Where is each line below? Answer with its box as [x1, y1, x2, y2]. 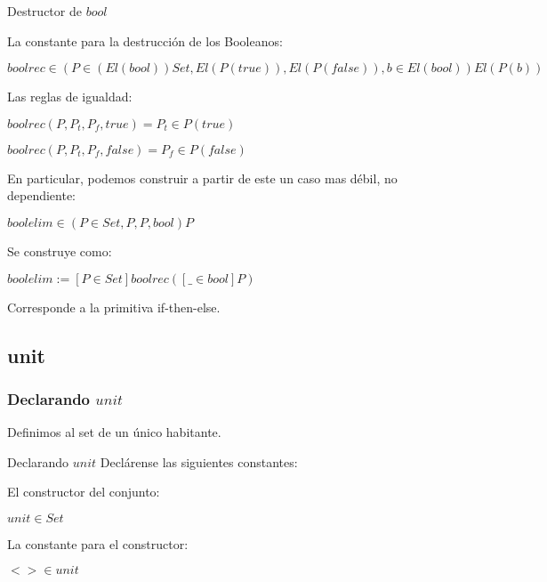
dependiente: [7, 186, 76, 205]
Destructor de [7, 2, 82, 20]
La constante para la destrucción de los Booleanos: [7, 31, 283, 50]
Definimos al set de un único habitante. [7, 423, 221, 441]
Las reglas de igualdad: [7, 87, 133, 106]
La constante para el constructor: [7, 534, 189, 553]
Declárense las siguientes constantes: [100, 452, 298, 471]
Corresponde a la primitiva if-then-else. [7, 297, 221, 316]
